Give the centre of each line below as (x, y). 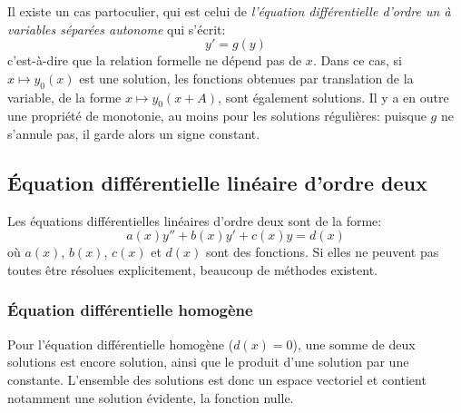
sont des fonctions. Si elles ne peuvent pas (322, 252)
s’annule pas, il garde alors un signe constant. (134, 133)
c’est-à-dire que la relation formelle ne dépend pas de (155, 60)
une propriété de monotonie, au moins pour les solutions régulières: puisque (217, 116)
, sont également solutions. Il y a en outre (333, 97)
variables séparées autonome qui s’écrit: (117, 29)
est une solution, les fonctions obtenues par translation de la (246, 78)
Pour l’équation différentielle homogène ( (121, 344)
